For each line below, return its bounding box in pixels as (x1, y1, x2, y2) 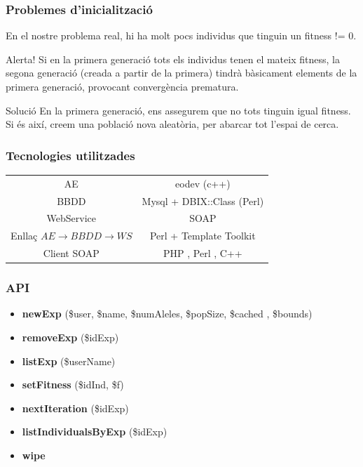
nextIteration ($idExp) (22, 400, 129, 415)
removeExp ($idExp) (22, 330, 119, 345)
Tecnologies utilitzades (6, 146, 135, 164)
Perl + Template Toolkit (149, 228, 256, 243)
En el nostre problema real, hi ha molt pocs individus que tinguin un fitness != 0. (6, 28, 357, 43)
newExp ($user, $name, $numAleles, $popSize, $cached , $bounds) (22, 306, 313, 321)
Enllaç (11, 228, 38, 243)
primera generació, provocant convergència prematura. (6, 79, 239, 93)
